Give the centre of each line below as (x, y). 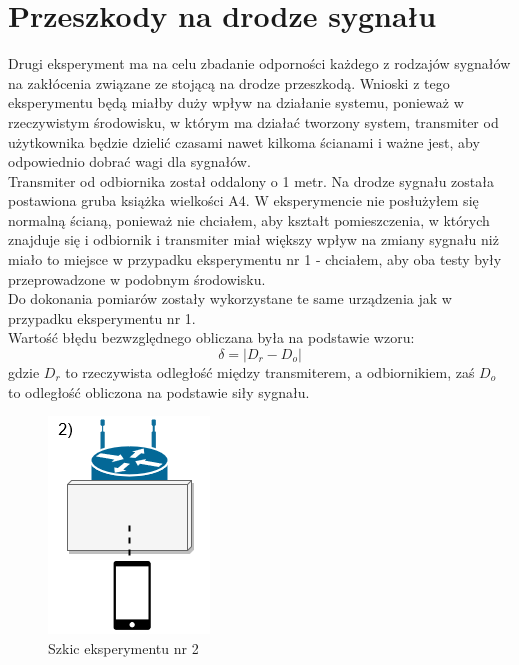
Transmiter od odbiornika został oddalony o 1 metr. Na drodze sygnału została (251, 180)
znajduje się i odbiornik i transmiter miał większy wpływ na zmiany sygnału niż (253, 239)
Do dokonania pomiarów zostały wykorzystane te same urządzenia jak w (230, 298)
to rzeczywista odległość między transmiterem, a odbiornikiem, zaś (270, 372)
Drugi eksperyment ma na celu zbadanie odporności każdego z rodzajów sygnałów (259, 63)
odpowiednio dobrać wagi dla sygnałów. (129, 161)
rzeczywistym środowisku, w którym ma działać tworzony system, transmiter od (253, 121)
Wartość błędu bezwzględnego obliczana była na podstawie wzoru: (211, 337)
